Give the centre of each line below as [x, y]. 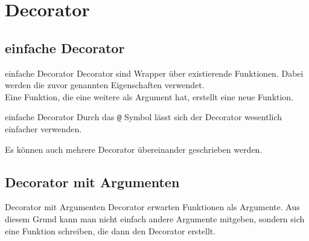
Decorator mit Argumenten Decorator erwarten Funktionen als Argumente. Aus [152, 207]
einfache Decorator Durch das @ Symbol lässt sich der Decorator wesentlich [144, 117]
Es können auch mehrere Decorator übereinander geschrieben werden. [134, 149]
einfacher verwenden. [43, 129]
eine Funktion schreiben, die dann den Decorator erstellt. [110, 230]
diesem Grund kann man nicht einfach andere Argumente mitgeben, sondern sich [155, 219]
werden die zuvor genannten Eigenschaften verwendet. [105, 85]
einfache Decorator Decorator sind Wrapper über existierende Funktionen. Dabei [154, 73]
